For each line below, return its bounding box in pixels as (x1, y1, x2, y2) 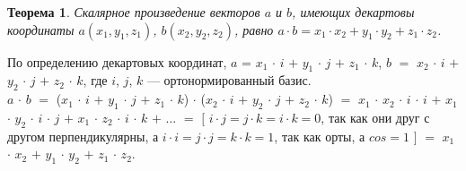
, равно (234, 20, 274, 38)
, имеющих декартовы (292, 3, 415, 21)
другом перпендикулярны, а (7, 126, 159, 145)
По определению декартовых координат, (7, 52, 227, 71)
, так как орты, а (274, 126, 365, 145)
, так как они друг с (321, 107, 430, 126)
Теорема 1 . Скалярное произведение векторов (7, 3, 260, 21)
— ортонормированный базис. (146, 71, 312, 90)
